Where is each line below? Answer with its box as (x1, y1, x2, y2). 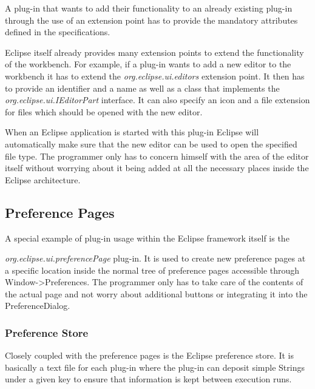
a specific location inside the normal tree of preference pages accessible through (5, 263, 300, 276)
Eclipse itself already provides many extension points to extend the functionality (5, 46, 304, 58)
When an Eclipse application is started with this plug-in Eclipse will (5, 126, 259, 138)
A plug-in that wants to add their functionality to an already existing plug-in (5, 2, 293, 14)
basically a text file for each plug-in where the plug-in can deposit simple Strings (5, 360, 305, 373)
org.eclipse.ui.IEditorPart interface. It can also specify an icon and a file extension (5, 93, 310, 106)
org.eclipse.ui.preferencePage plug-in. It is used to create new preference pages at (5, 252, 306, 265)
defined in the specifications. (5, 25, 110, 38)
